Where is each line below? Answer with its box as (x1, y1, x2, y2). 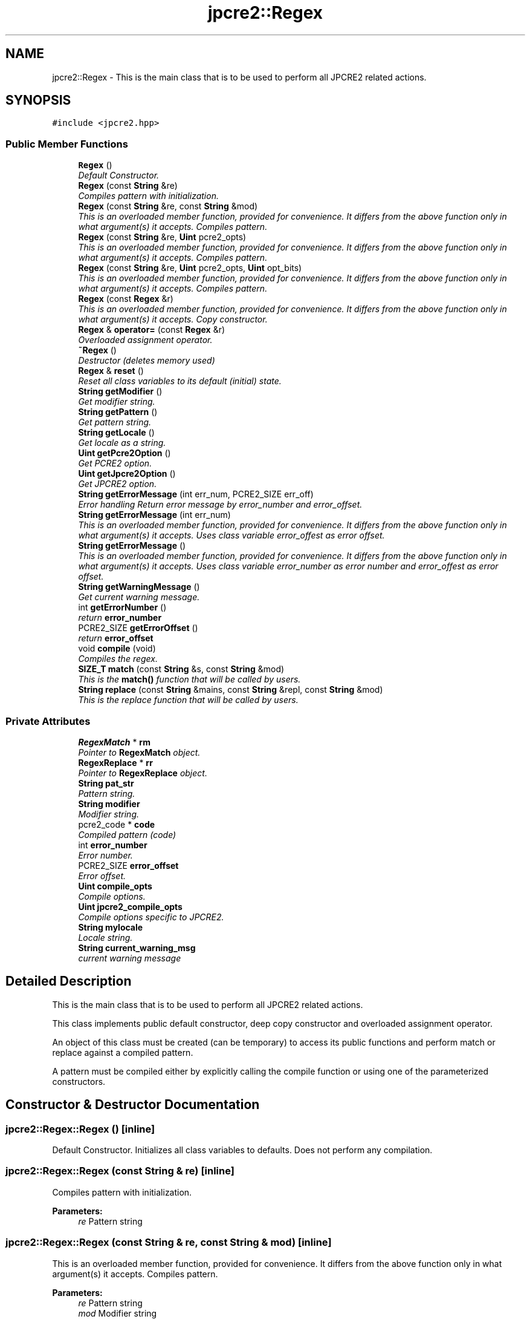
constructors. (52, 1076, 106, 1087)
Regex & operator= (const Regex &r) (78, 324, 225, 335)
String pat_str (78, 777, 134, 788)
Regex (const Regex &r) (78, 293, 173, 304)
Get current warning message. (78, 592, 200, 603)
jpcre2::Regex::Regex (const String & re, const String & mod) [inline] (5, 1236, 332, 1249)
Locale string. (78, 932, 133, 943)
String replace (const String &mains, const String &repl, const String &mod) (78, 684, 383, 695)
